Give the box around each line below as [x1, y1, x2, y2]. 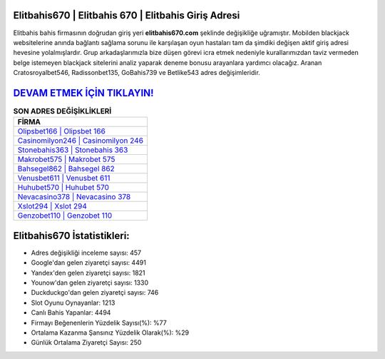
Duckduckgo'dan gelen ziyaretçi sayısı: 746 [31, 288, 159, 297]
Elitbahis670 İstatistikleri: [13, 229, 130, 242]
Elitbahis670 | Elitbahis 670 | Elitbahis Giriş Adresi [13, 9, 240, 21]
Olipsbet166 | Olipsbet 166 [17, 126, 106, 136]
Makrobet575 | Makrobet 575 [17, 154, 115, 164]
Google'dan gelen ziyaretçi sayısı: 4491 [31, 258, 146, 267]
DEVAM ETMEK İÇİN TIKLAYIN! [13, 86, 154, 99]
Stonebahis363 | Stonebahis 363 [17, 145, 128, 155]
